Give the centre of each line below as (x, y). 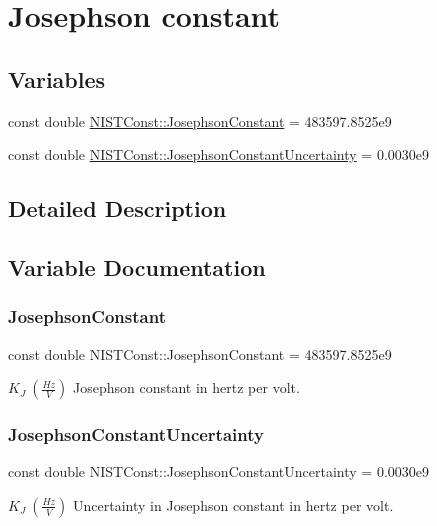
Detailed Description (117, 208)
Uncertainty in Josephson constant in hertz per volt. (233, 504)
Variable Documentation (137, 266)
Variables (57, 78)
